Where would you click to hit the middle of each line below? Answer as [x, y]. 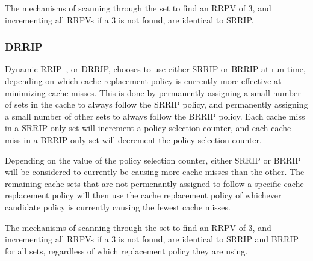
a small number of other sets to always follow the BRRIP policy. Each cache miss [155, 116]
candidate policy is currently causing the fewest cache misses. [118, 207]
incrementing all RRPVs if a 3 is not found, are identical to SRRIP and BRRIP [152, 239]
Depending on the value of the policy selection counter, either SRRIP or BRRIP [153, 160]
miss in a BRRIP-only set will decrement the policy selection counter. [133, 139]
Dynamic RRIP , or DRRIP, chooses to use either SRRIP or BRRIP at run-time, [155, 69]
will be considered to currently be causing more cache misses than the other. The [155, 172]
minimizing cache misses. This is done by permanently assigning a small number [153, 92]
